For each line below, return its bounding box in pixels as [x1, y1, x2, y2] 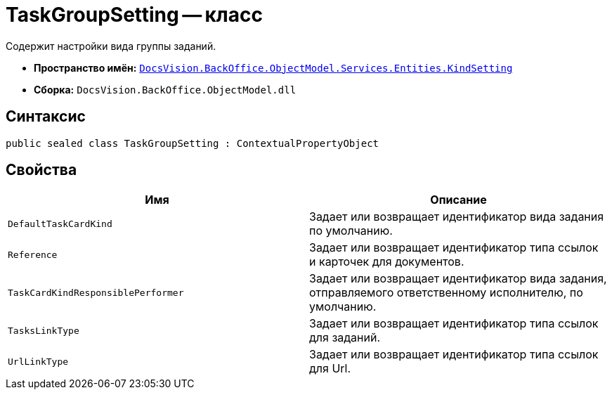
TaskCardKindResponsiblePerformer [8, 287, 184, 298]
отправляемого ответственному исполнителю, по [309, 285, 583, 300]
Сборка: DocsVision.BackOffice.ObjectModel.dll [34, 83, 297, 96]
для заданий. [309, 330, 381, 345]
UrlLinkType [8, 356, 69, 367]
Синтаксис [6, 108, 86, 126]
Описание [430, 193, 487, 207]
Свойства [6, 161, 77, 179]
